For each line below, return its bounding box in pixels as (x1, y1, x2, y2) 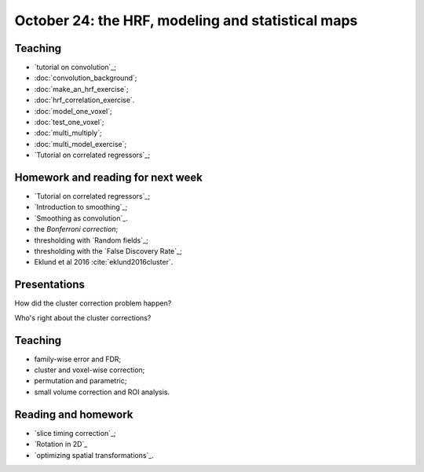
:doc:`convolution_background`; (34, 73, 137, 82)
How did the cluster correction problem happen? (14, 298, 172, 308)
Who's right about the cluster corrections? (14, 313, 152, 322)
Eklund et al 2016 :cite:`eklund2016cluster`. (34, 258, 174, 267)
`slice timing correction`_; (34, 428, 117, 437)
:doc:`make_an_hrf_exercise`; (34, 84, 129, 93)
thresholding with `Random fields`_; (34, 236, 148, 245)
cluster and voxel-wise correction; (34, 365, 145, 375)
